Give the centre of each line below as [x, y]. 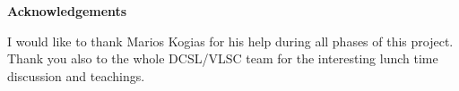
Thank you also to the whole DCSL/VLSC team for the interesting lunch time [223, 58]
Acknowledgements [67, 11]
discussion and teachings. [76, 75]
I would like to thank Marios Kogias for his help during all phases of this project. [230, 41]
